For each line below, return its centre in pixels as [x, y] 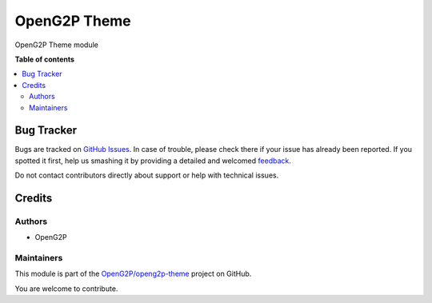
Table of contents [45, 59]
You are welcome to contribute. [66, 289]
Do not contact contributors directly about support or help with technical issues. [147, 175]
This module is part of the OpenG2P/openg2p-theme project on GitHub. [133, 274]
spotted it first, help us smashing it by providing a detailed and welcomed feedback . [153, 161]
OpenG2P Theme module [57, 45]
